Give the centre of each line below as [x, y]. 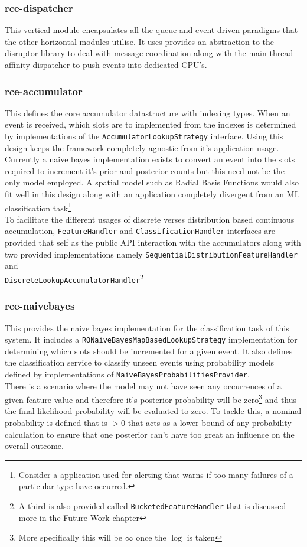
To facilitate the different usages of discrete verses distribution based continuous [150, 219]
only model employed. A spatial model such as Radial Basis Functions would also [152, 182]
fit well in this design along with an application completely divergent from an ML [152, 194]
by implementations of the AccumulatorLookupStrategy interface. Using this [144, 136]
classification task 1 [38, 207]
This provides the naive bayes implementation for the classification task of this [147, 328]
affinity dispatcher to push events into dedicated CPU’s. [106, 64]
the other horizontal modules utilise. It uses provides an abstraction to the [140, 41]
